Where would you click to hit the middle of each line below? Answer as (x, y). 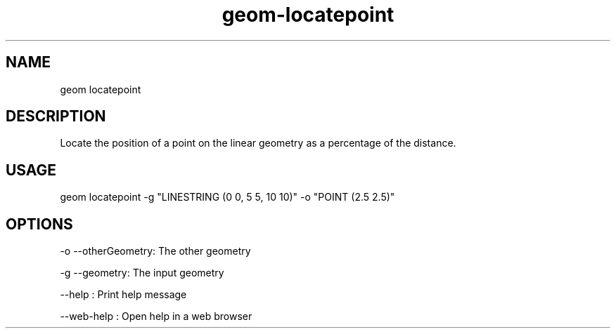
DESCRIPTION (56, 116)
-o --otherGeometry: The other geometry (155, 251)
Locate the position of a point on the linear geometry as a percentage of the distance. (258, 143)
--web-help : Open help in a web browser (156, 316)
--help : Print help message (123, 295)
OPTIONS (39, 224)
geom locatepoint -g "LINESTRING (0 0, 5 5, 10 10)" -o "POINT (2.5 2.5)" (227, 197)
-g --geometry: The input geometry (142, 273)
